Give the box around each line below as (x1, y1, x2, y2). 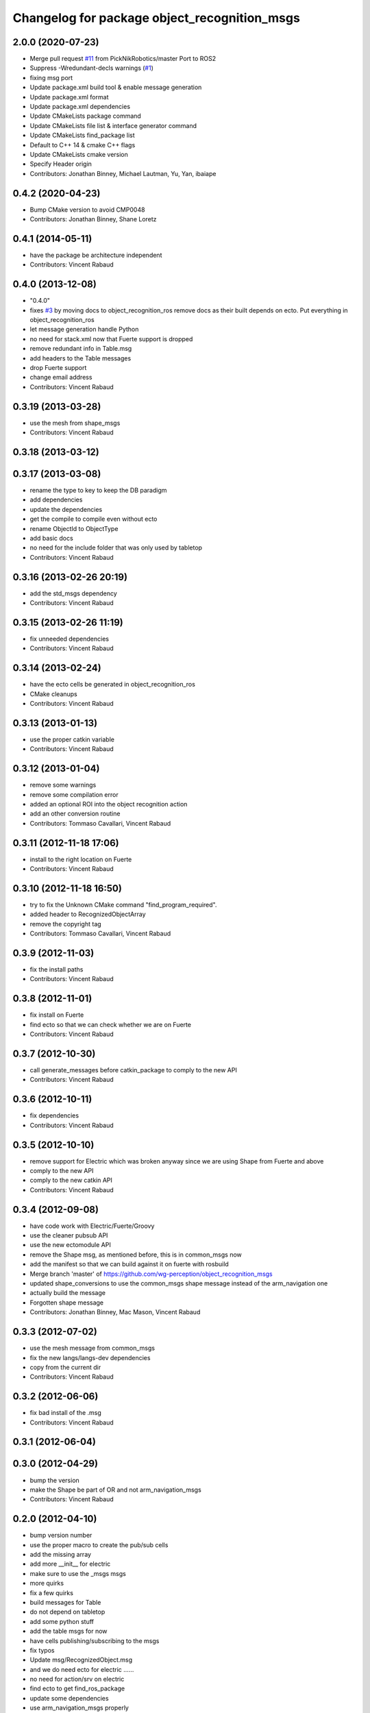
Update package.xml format (29, 93, 109, 101)
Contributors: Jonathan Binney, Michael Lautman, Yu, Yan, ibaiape (29, 169, 217, 177)
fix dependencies (29, 1111, 79, 1120)
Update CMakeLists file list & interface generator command (29, 121, 197, 130)
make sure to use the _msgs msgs (29, 1569, 126, 1577)
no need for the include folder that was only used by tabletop (29, 543, 202, 552)
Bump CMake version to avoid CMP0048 (29, 206, 145, 214)
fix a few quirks (29, 1588, 73, 1597)
